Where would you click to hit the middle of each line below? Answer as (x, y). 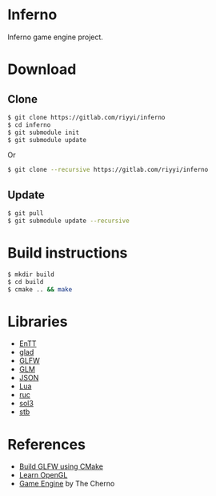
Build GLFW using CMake (61, 466)
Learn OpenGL (43, 475)
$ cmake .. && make (40, 289)
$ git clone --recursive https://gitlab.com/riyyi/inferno (108, 170)
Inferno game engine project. (55, 37)
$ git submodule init (44, 132)
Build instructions (68, 253)
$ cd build (26, 282)
